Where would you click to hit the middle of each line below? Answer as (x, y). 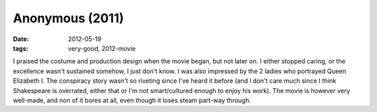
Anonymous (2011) (68, 18)
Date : (21, 39)
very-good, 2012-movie (102, 48)
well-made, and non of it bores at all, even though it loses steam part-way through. (132, 100)
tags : (21, 48)
